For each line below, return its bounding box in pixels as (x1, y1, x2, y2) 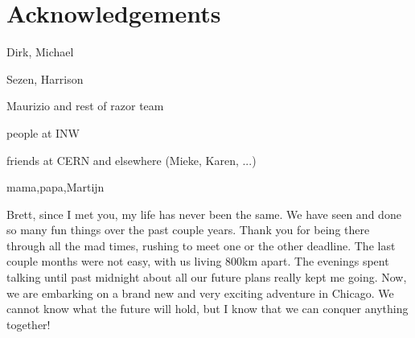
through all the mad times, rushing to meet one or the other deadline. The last (6, 237, 396, 253)
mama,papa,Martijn (6, 179, 105, 196)
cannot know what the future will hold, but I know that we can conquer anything (6, 300, 409, 317)
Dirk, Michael (6, 43, 74, 60)
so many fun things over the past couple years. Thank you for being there (6, 221, 370, 238)
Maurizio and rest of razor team (6, 97, 164, 114)
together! (6, 315, 51, 332)
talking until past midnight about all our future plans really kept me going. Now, (6, 269, 407, 286)
